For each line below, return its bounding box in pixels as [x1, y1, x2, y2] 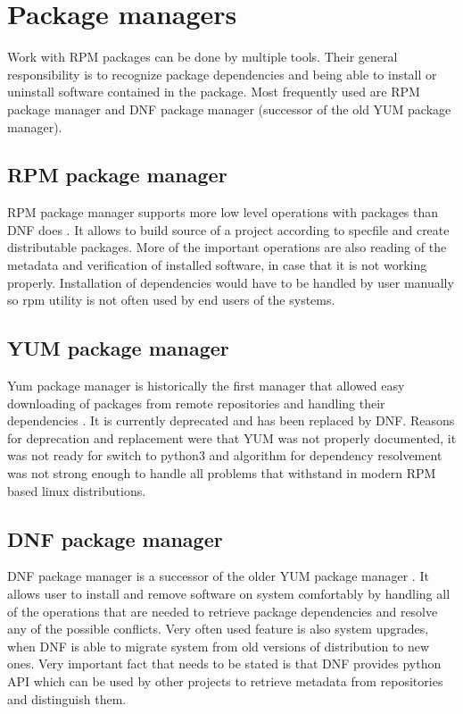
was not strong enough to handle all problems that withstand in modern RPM [7, 464, 436, 483]
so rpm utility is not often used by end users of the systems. [7, 290, 335, 309]
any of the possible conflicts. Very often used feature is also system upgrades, [7, 619, 429, 638]
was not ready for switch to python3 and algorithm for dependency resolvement [7, 446, 442, 465]
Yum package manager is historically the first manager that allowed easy [7, 376, 405, 395]
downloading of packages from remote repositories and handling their [7, 393, 385, 412]
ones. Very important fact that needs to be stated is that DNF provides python [7, 654, 442, 673]
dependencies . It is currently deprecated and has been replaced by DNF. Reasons [7, 411, 455, 430]
